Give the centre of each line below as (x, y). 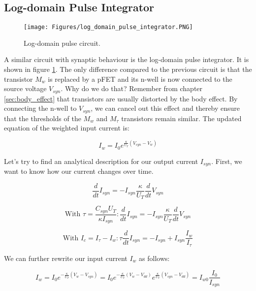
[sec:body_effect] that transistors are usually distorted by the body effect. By (121, 98)
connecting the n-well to (40, 108)
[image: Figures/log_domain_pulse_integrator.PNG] (108, 27)
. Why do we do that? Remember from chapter (132, 88)
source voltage (25, 88)
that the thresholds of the (43, 118)
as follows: (154, 258)
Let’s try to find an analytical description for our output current (101, 161)
